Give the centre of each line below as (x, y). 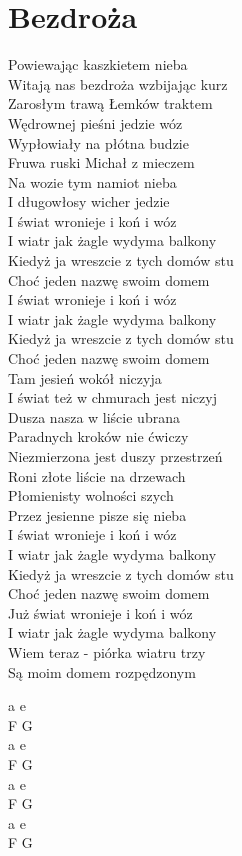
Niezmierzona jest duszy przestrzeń (115, 456)
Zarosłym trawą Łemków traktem (110, 103)
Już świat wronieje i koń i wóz (100, 612)
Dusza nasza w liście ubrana (94, 416)
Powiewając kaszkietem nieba (98, 64)
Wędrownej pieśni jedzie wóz (95, 122)
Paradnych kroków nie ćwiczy (98, 436)
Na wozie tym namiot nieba (92, 181)
